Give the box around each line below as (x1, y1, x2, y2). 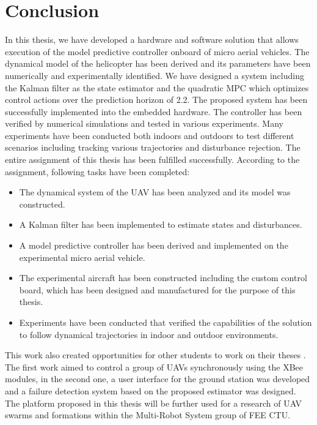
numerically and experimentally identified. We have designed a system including (5, 69, 304, 81)
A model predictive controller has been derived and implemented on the (19, 239, 288, 252)
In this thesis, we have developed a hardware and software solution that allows (5, 33, 299, 46)
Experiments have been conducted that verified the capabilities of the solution (19, 316, 312, 328)
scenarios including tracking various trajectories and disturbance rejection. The (5, 141, 301, 154)
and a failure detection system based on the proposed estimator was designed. (5, 384, 296, 397)
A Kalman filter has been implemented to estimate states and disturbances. (19, 218, 302, 231)
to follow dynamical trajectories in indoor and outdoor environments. (19, 328, 279, 340)
